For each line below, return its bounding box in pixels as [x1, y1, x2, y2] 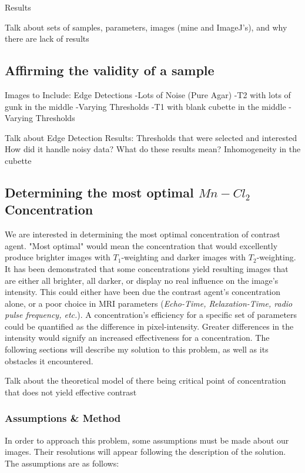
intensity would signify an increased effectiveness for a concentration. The [5, 331, 270, 344]
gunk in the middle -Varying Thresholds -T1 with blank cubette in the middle [5, 100, 286, 112]
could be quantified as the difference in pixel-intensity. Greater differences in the [5, 320, 294, 332]
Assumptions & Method [5, 411, 121, 425]
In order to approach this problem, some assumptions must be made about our [5, 434, 289, 446]
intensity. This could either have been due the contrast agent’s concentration [5, 286, 281, 298]
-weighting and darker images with [121, 251, 246, 263]
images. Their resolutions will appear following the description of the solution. [5, 445, 286, 458]
